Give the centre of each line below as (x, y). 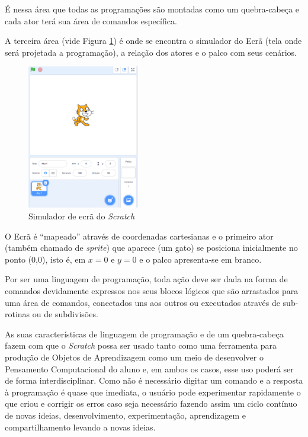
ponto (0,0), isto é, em (45, 259)
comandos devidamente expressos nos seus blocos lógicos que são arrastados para (152, 291)
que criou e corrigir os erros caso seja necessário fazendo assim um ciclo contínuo (151, 403)
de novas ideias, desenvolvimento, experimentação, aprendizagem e (126, 415)
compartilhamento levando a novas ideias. (80, 427)
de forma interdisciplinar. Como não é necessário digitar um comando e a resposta (154, 380)
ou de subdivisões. (65, 314)
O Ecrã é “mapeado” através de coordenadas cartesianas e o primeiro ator (139, 236)
